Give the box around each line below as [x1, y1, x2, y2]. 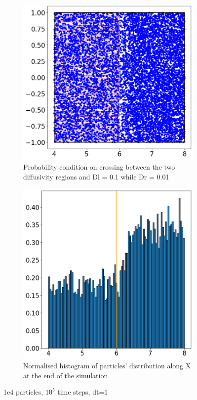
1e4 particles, [3, 387, 43, 397]
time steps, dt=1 [57, 387, 108, 397]
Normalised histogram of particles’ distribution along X [23, 360, 191, 371]
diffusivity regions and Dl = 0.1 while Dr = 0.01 [23, 171, 169, 181]
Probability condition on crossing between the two [23, 162, 175, 172]
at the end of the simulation [23, 370, 108, 380]
